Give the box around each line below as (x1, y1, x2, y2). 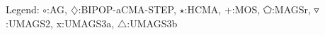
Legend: (6, 2, 40, 16)
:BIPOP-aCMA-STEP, (78, 2, 176, 16)
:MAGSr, (271, 2, 311, 16)
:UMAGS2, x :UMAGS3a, (6, 15, 115, 30)
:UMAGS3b (127, 15, 178, 30)
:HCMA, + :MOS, (184, 2, 261, 16)
